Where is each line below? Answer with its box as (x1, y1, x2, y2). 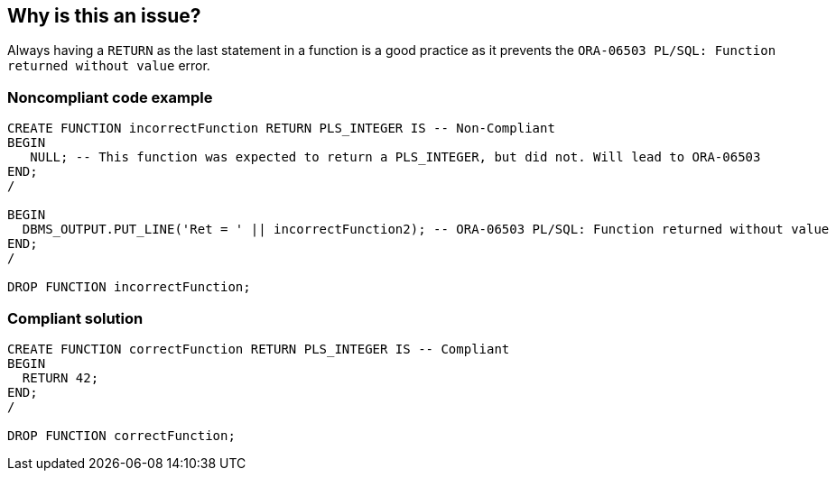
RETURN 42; (22, 370, 99, 385)
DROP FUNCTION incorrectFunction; (7, 280, 251, 295)
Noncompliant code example (7, 87, 213, 106)
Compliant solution (7, 308, 144, 327)
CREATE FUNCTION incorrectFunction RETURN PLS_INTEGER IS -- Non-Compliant (7, 121, 555, 136)
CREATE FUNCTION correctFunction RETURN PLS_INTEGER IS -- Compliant (7, 341, 510, 356)
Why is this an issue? (7, 5, 201, 27)
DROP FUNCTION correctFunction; (7, 427, 236, 443)
